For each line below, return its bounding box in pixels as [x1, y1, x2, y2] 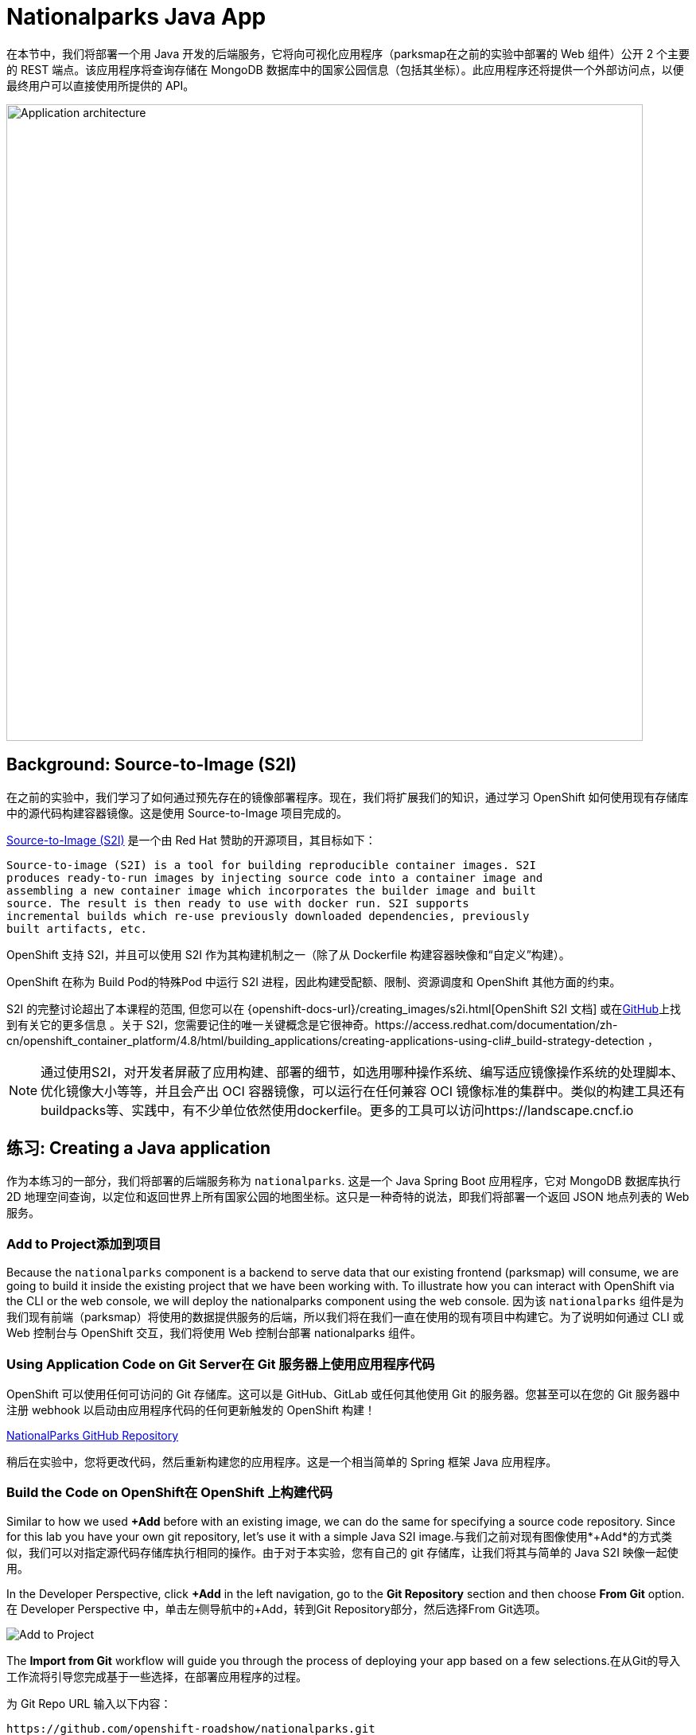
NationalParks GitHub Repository [6, 1428, 179, 1442]
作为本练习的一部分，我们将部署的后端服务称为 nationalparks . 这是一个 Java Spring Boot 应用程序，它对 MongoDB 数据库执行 [6, 1174, 681, 1188]
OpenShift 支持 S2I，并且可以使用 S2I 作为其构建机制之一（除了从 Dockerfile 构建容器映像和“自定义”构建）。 [6, 947, 570, 961]
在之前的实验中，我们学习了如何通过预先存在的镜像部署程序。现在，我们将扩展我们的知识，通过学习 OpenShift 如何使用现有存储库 [6, 790, 689, 804]
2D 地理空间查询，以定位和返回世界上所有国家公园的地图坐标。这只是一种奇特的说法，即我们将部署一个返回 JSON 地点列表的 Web [6, 1190, 690, 1204]
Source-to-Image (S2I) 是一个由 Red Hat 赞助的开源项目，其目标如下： [6, 832, 376, 847]
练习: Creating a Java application [6, 1138, 271, 1159]
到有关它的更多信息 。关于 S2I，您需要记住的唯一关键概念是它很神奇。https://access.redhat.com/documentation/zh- [6, 1017, 618, 1031]
